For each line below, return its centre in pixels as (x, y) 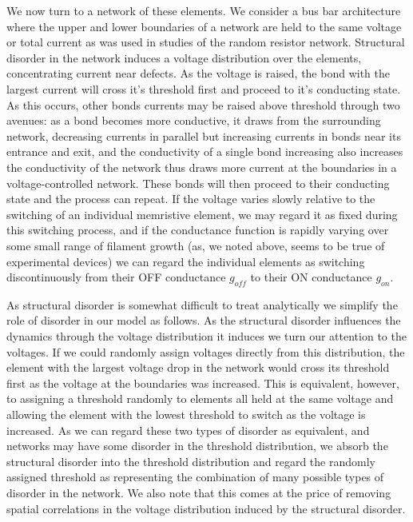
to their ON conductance (311, 277)
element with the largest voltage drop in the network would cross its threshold (198, 367)
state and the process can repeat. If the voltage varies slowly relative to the (191, 199)
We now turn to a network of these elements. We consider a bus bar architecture (204, 10)
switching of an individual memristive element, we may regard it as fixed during (202, 214)
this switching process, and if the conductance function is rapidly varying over (198, 230)
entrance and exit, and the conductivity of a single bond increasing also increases (205, 151)
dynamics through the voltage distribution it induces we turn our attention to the (206, 336)
